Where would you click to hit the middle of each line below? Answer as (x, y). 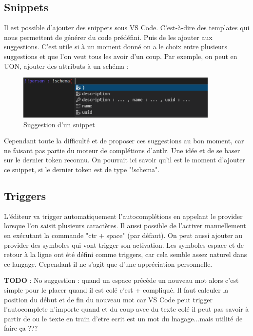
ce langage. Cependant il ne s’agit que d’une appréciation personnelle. (108, 264)
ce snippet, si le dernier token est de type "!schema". (82, 169)
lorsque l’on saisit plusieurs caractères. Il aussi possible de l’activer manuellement (125, 226)
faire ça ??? (21, 328)
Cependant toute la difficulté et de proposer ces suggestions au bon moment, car (124, 141)
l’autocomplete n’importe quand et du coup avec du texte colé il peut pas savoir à (126, 309)
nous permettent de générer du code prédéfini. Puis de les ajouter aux (108, 37)
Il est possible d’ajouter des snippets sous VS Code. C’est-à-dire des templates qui (127, 28)
